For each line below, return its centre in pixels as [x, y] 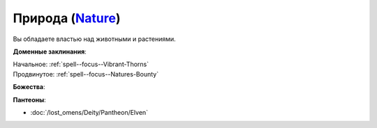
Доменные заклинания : [50, 51]
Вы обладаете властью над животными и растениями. [94, 39]
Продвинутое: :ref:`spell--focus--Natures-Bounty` [86, 74]
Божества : [29, 87]
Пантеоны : [30, 99]
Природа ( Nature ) [67, 18]
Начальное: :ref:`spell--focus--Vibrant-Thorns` [81, 64]
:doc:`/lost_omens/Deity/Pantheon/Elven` [89, 112]
